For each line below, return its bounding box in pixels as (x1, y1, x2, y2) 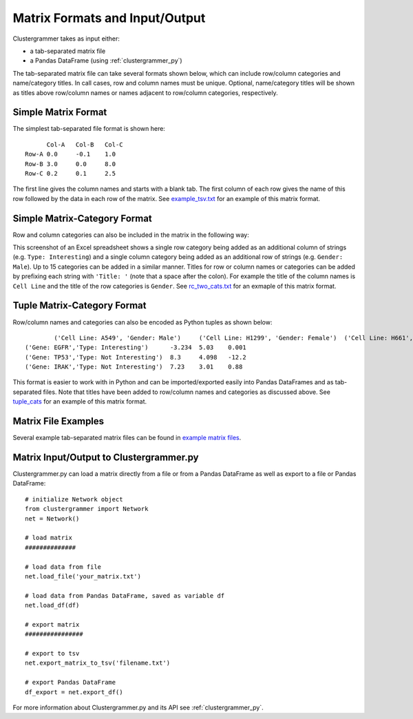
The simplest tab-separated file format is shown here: (12, 125, 165, 133)
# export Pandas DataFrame (25, 678, 116, 687)
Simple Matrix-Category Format (12, 212, 153, 224)
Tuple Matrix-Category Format (12, 300, 147, 311)
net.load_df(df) (25, 601, 80, 609)
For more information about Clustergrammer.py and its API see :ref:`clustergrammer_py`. (12, 703, 264, 712)
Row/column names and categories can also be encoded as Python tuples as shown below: (12, 317, 273, 326)
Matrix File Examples (12, 415, 105, 427)
